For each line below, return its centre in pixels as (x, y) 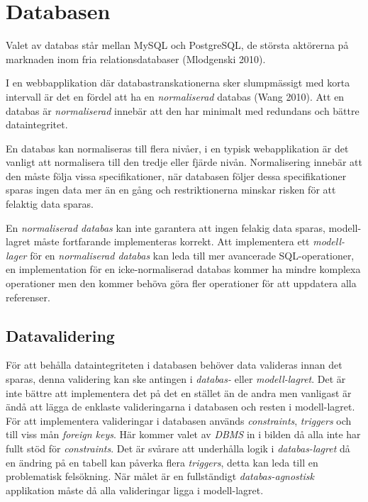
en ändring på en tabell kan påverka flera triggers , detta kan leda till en (162, 462)
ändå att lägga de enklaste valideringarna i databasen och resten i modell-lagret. (180, 407)
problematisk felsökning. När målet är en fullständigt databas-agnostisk (160, 476)
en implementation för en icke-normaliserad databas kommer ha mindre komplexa (183, 269)
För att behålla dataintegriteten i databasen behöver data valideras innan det (174, 365)
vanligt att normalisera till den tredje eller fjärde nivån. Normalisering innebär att (184, 162)
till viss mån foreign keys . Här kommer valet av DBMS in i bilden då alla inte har (183, 434)
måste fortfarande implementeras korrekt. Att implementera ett (172, 241)
